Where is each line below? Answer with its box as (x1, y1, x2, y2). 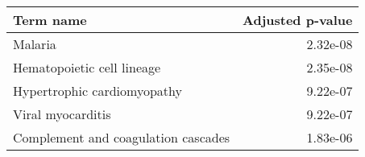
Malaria (13, 35, 56, 53)
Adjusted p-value (243, 10, 353, 29)
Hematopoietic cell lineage (13, 58, 161, 76)
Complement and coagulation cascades (13, 128, 230, 147)
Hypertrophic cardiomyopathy (13, 81, 182, 100)
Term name (13, 10, 87, 29)
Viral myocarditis (13, 105, 111, 123)
